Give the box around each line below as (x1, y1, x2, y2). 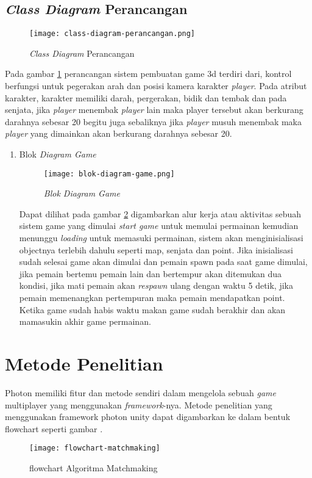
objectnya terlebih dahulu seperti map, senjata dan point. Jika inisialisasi (19, 243, 293, 256)
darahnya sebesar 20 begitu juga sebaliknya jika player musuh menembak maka (5, 115, 302, 128)
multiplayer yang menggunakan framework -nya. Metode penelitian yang (5, 398, 272, 411)
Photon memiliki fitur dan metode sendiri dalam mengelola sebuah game (5, 386, 276, 399)
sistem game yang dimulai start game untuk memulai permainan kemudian (19, 219, 299, 232)
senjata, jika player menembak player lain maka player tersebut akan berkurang (5, 103, 303, 116)
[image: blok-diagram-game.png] (43, 169, 175, 178)
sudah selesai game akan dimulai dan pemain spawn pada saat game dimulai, (19, 255, 308, 268)
